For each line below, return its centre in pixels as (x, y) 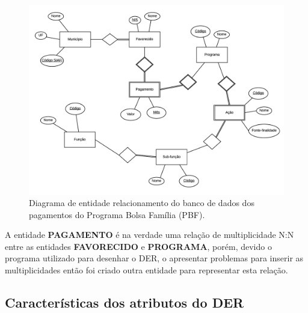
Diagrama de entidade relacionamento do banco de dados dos (142, 203)
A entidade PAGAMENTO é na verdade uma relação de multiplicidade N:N (149, 235)
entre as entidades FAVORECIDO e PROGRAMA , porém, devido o (138, 246)
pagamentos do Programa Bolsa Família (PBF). (117, 214)
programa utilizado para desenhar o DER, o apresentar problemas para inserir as (154, 258)
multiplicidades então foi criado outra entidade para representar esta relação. (146, 270)
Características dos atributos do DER (125, 302)
